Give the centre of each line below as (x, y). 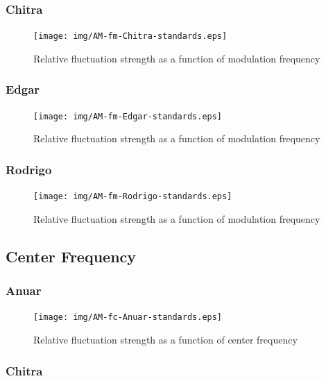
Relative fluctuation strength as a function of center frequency (165, 340)
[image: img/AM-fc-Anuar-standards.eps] (128, 317)
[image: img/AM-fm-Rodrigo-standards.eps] (133, 197)
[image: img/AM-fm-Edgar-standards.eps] (128, 116)
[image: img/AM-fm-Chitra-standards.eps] (130, 36)
